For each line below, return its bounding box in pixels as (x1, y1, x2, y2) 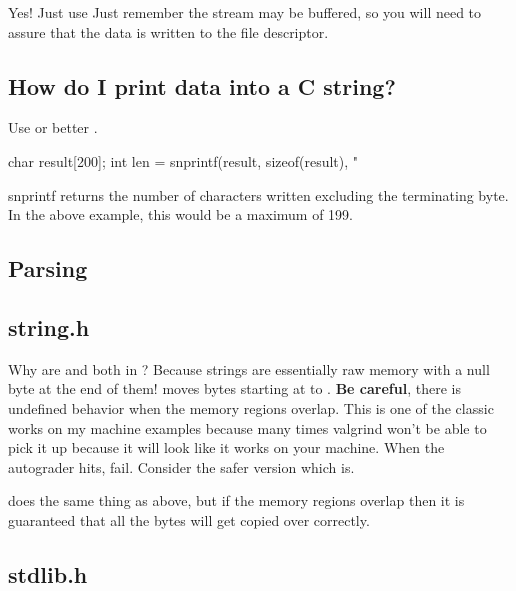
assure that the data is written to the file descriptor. (8, 21, 329, 42)
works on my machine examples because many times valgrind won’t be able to (8, 417, 487, 438)
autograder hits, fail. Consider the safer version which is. (8, 456, 355, 477)
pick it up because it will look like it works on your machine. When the (8, 437, 445, 458)
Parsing (8, 253, 88, 284)
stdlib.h (8, 558, 88, 589)
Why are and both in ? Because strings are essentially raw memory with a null (8, 358, 490, 379)
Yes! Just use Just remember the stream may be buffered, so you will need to (8, 2, 482, 22)
